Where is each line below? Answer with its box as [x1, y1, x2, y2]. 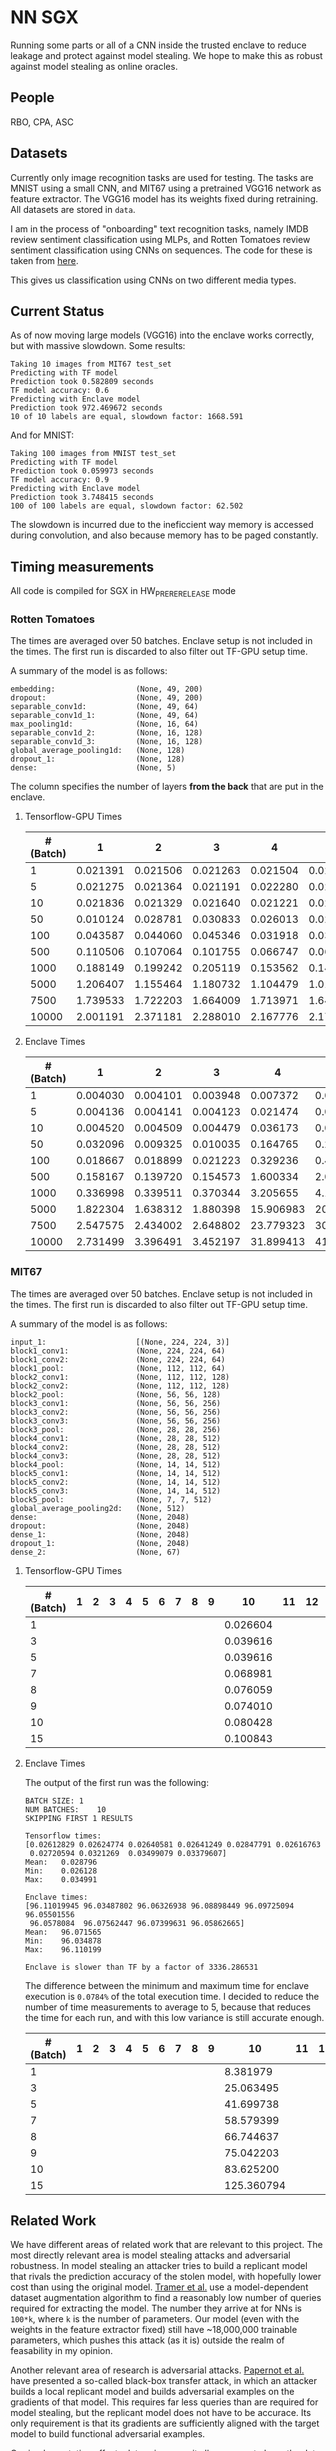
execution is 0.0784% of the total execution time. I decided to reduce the [24, 1990, 320, 2002]
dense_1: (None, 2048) [10, 1529, 190, 1540]
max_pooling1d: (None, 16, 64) [10, 719, 199, 730]
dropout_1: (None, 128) [10, 754, 186, 765]
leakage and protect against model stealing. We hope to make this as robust [10, 49, 323, 61]
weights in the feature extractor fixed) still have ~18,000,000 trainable [10, 2324, 298, 2336]
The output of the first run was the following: [24, 1776, 210, 1788]
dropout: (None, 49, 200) [10, 693, 203, 703]
